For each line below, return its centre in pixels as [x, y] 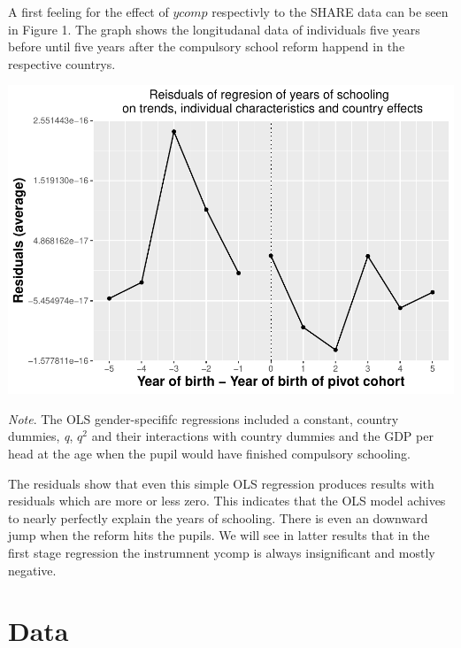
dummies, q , [41, 436]
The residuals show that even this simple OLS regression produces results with [221, 483]
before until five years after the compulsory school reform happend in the [207, 46]
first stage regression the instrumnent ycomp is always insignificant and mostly [222, 553]
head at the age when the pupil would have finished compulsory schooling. [209, 454]
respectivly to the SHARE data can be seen [330, 12]
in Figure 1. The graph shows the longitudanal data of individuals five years [214, 29]
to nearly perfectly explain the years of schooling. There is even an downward [218, 517]
